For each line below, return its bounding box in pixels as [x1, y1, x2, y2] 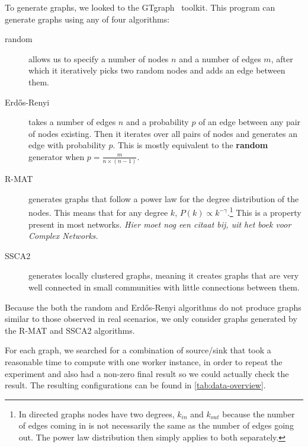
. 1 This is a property [227, 205, 301, 219]
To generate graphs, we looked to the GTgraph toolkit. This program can [5, 1, 275, 13]
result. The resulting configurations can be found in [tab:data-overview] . [5, 379, 266, 391]
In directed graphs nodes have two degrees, [18, 407, 175, 420]
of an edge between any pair [198, 116, 301, 128]
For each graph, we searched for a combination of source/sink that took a [5, 344, 271, 356]
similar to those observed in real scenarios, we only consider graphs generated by [5, 312, 297, 325]
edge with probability [28, 139, 106, 151]
